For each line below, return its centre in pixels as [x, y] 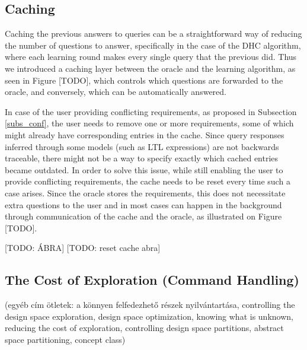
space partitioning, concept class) [65, 339]
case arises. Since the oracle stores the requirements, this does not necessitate [145, 192]
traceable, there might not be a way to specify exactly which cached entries [142, 158]
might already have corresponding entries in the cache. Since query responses [145, 134]
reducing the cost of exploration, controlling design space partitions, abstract [144, 328]
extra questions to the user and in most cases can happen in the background [143, 204]
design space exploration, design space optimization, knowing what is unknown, [149, 316]
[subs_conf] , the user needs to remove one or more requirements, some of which [149, 123]
